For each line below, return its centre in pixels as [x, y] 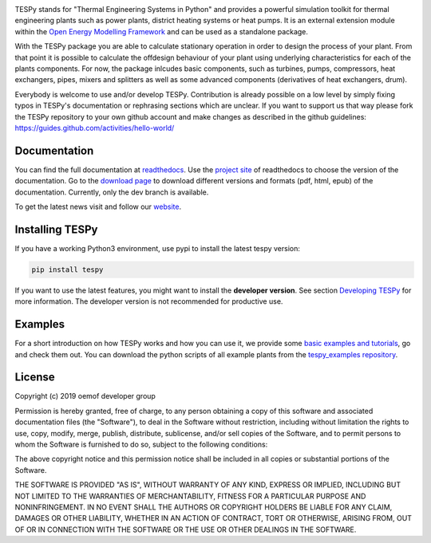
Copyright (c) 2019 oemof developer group [85, 396]
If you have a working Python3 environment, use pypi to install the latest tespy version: [158, 248]
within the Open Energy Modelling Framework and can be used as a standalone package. [162, 31]
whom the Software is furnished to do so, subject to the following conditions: [141, 445]
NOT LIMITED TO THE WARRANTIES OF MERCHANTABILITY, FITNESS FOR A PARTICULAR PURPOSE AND [190, 496]
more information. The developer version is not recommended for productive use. [149, 301]
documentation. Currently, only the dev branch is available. [112, 192]
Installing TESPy [56, 229]
